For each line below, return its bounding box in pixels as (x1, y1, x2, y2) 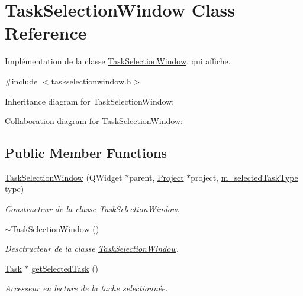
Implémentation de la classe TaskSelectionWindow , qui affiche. (5, 55, 231, 67)
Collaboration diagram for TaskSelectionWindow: (5, 115, 183, 127)
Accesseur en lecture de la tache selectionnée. (5, 282, 168, 294)
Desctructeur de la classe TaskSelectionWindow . (5, 242, 179, 255)
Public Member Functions (5, 144, 167, 162)
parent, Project (129, 171, 184, 183)
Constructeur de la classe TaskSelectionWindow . (5, 203, 180, 215)
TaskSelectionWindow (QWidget (5, 171, 123, 183)
